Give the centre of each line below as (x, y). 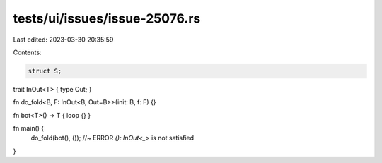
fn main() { (29, 128)
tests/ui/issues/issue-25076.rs (107, 18)
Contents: (27, 52)
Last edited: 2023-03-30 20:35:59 (63, 40)
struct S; (45, 71)
